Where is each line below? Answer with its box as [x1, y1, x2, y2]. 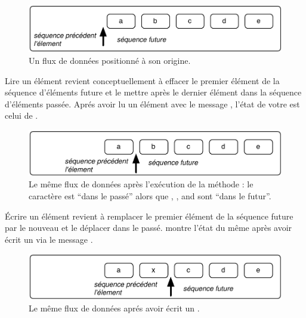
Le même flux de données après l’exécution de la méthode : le [29, 178, 254, 190]
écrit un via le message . [5, 233, 93, 245]
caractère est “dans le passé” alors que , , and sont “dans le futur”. [29, 190, 271, 202]
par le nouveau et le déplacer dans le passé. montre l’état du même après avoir [5, 221, 292, 234]
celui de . [5, 109, 38, 122]
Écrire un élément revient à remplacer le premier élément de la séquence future [5, 209, 293, 222]
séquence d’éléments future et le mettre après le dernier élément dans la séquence [5, 86, 302, 98]
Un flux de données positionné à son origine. [29, 54, 191, 67]
